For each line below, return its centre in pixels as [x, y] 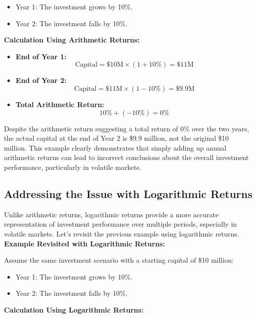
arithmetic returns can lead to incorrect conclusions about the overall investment [127, 157]
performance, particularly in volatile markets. [73, 167]
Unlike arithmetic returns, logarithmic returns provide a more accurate [111, 214]
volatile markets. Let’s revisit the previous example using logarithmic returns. [122, 233]
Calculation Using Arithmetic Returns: [72, 40]
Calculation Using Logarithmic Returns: [74, 309]
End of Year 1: [41, 56]
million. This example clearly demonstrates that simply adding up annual [115, 147]
